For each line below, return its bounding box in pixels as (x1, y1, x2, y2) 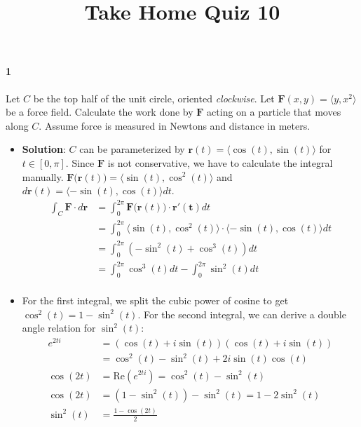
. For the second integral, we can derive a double (137, 306, 346, 321)
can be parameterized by (79, 142, 185, 156)
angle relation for (22, 320, 96, 335)
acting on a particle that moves (207, 104, 341, 119)
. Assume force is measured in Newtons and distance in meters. (39, 118, 311, 133)
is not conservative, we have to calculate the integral (107, 155, 333, 170)
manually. (22, 169, 64, 184)
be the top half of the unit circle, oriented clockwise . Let (33, 90, 275, 105)
